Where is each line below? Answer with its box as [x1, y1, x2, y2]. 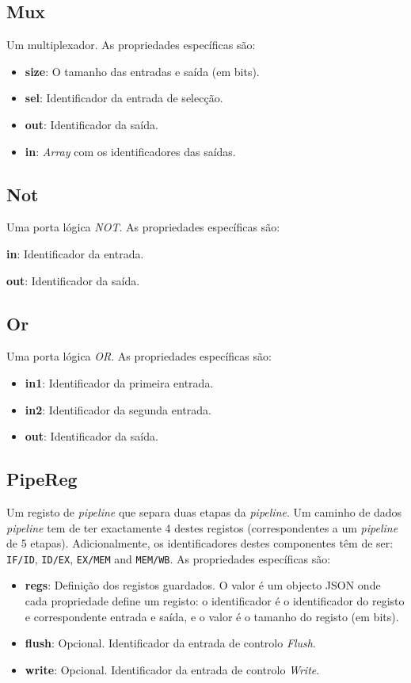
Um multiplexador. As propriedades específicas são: [6, 36, 256, 53]
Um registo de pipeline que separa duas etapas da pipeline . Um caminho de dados [6, 503, 402, 520]
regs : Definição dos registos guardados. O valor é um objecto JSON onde [25, 577, 381, 593]
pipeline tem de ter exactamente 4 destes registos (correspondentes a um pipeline [6, 519, 398, 536]
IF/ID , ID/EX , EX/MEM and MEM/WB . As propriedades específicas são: [6, 550, 331, 567]
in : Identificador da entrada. [6, 245, 144, 261]
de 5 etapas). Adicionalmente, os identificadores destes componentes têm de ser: [6, 535, 394, 551]
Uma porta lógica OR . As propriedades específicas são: [6, 348, 272, 364]
